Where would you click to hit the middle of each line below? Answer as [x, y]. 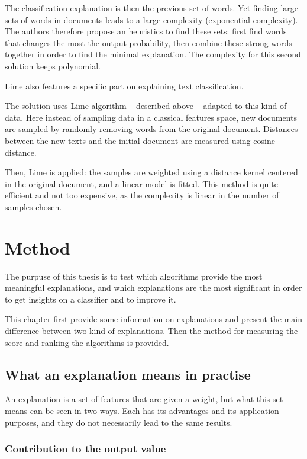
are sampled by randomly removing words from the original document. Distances [151, 129]
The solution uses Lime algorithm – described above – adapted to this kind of [146, 106]
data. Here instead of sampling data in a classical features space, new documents [151, 117]
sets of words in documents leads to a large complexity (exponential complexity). [151, 19]
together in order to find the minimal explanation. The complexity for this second [153, 54]
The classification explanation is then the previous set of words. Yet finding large [152, 8]
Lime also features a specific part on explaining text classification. [124, 86]
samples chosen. [33, 206]
